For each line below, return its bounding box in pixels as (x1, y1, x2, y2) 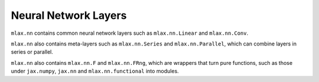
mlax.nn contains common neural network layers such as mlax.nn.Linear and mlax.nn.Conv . (11, 29, 249, 37)
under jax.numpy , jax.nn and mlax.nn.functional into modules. (11, 68, 180, 75)
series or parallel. (11, 48, 53, 55)
